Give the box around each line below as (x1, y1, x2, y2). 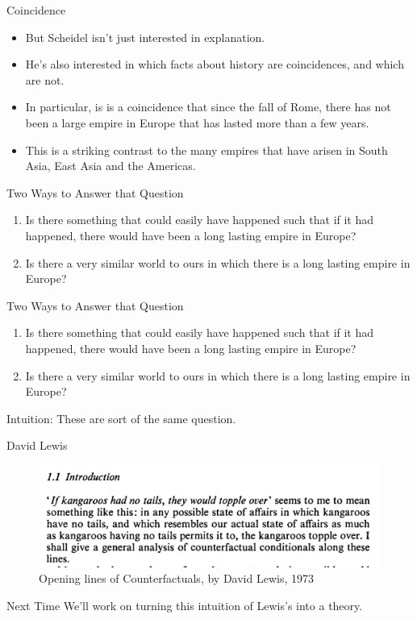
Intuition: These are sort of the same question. (6, 409, 236, 426)
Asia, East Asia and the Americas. (25, 157, 196, 174)
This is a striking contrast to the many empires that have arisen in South (25, 141, 388, 158)
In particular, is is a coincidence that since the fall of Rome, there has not (25, 98, 391, 115)
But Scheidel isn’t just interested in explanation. (25, 28, 265, 45)
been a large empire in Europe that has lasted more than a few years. (25, 114, 369, 131)
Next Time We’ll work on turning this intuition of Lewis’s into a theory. (6, 596, 363, 613)
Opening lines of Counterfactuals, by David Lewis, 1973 (39, 570, 314, 587)
